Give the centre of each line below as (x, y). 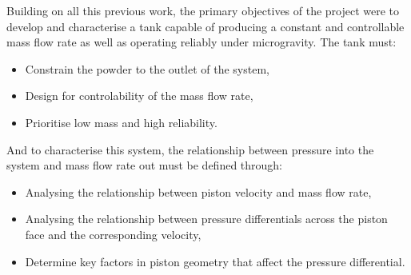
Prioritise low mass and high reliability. (121, 122)
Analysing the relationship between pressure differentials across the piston (206, 219)
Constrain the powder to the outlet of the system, (147, 68)
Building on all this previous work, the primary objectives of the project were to (203, 10)
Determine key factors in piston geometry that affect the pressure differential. (215, 261)
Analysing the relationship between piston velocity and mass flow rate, (198, 191)
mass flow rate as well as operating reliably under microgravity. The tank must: (202, 42)
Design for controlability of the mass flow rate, (139, 96)
